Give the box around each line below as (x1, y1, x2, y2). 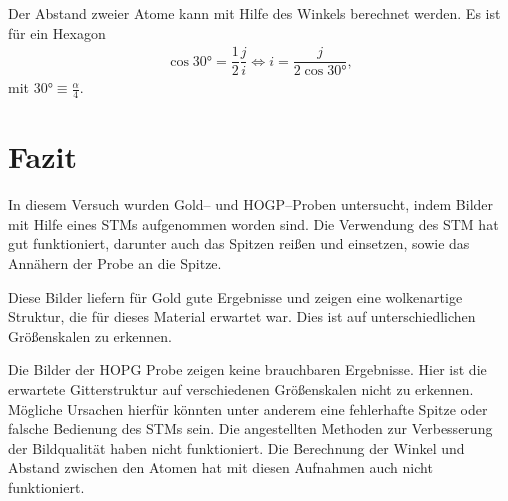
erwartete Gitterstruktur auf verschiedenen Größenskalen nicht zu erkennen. (8, 378, 474, 399)
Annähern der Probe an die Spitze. (8, 253, 222, 274)
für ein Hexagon (8, 22, 106, 43)
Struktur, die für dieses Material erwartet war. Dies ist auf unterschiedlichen (8, 306, 476, 327)
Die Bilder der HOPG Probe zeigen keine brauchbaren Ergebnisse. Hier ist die (8, 359, 487, 380)
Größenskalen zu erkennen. (8, 325, 172, 346)
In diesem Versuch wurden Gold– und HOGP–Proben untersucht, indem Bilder (8, 194, 494, 215)
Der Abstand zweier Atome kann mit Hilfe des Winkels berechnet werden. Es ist (8, 3, 501, 23)
